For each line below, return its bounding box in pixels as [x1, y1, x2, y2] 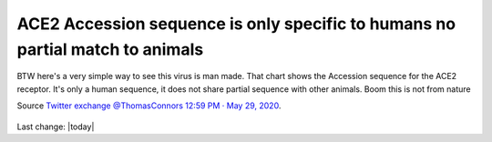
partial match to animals [16, 39, 204, 59]
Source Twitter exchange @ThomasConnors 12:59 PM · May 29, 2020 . [16, 100, 282, 111]
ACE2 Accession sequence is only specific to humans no [16, 14, 456, 34]
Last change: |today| [16, 121, 95, 132]
